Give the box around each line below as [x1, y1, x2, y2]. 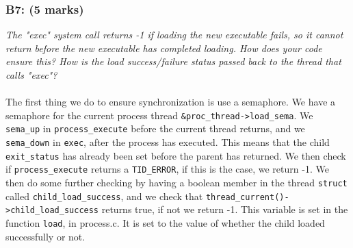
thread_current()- [205, 192, 289, 202]
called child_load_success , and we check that [5, 188, 203, 203]
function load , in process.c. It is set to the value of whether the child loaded [5, 216, 325, 230]
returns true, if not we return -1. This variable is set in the [101, 202, 348, 216]
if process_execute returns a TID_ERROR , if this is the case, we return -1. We [5, 162, 329, 176]
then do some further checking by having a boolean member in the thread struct [5, 175, 348, 190]
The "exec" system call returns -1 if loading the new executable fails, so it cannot [5, 27, 343, 42]
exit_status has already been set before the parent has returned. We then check [5, 148, 346, 162]
